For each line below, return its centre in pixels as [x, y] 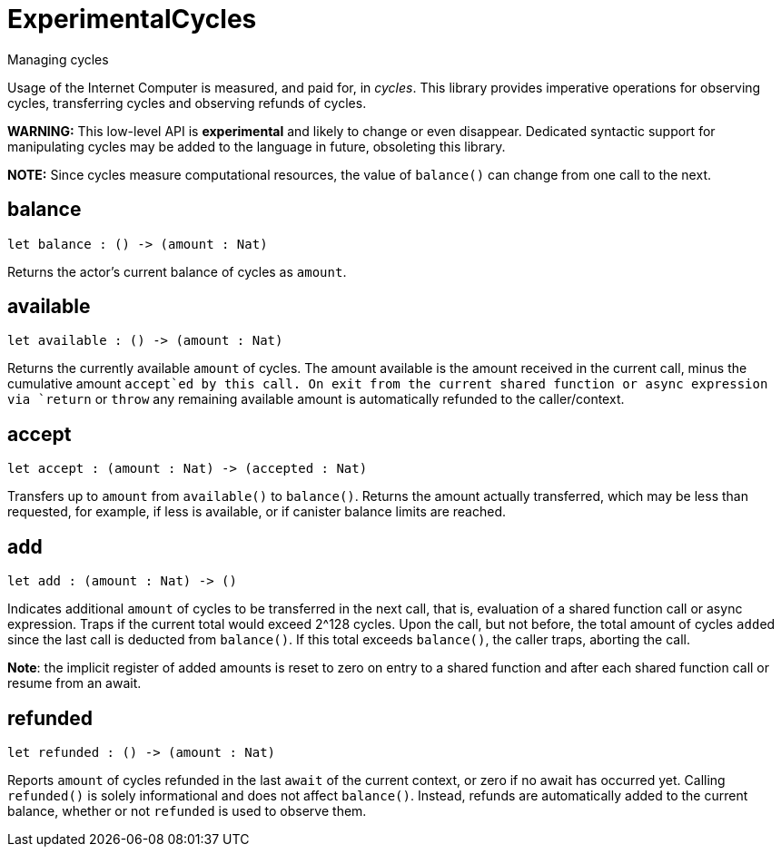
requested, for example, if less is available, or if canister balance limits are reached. [257, 512]
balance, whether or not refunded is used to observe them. [187, 810]
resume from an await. [74, 683]
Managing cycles [58, 59]
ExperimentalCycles [132, 19]
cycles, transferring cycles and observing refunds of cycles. [187, 103]
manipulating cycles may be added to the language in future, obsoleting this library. [257, 146]
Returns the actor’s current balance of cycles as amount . [177, 271]
